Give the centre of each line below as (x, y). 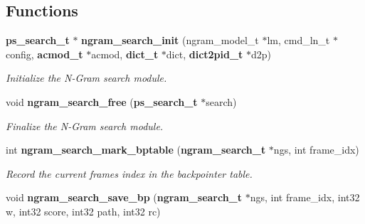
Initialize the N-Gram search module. (86, 78)
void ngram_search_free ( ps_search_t (102, 101)
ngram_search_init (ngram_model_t (170, 40)
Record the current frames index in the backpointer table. (129, 173)
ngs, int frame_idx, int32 (305, 197)
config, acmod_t (44, 54)
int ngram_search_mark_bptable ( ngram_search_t (136, 150)
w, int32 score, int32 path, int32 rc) (83, 211)
